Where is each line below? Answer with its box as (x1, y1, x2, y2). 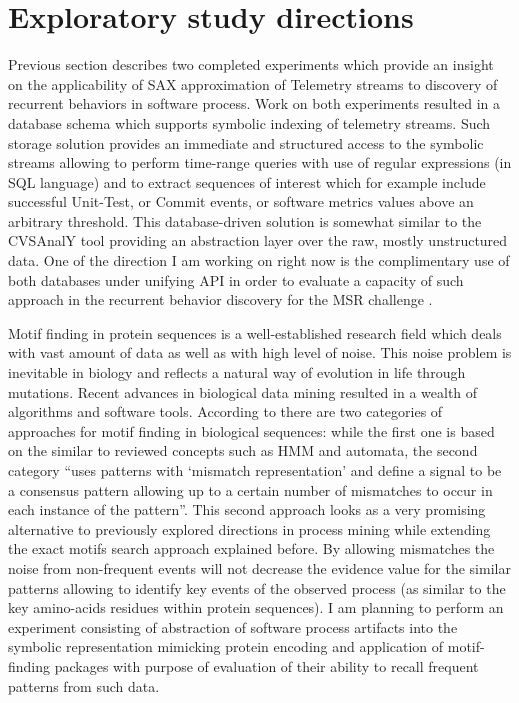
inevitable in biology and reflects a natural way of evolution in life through (8, 362, 466, 383)
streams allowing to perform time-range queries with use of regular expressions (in (8, 152, 512, 173)
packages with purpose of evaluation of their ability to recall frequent (54, 655, 479, 676)
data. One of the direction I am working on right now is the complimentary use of (8, 250, 510, 271)
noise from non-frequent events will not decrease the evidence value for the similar (8, 557, 511, 578)
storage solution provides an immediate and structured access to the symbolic (8, 132, 484, 153)
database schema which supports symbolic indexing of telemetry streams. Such (8, 112, 491, 133)
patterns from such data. (8, 675, 160, 696)
